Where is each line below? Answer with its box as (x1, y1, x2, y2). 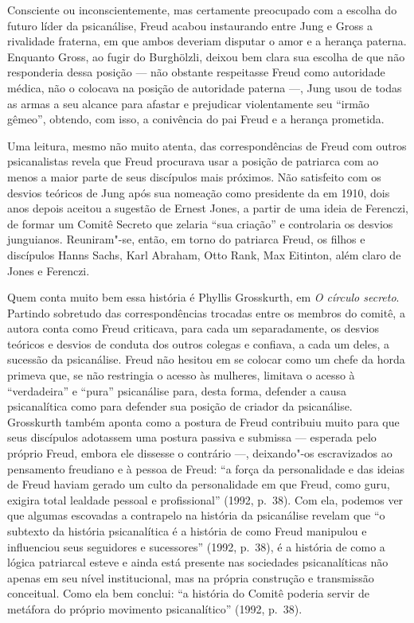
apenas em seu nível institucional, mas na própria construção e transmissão (7, 569, 374, 586)
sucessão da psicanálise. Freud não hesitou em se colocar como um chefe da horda (7, 351, 405, 368)
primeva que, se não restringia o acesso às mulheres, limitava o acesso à (7, 367, 355, 384)
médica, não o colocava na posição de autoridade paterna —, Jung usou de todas (7, 79, 402, 95)
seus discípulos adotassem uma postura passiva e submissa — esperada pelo (7, 429, 377, 446)
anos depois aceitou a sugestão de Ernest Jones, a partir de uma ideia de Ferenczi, (7, 200, 408, 216)
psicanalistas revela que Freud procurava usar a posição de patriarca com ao (7, 153, 379, 169)
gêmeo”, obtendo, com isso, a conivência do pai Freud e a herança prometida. (7, 111, 385, 127)
